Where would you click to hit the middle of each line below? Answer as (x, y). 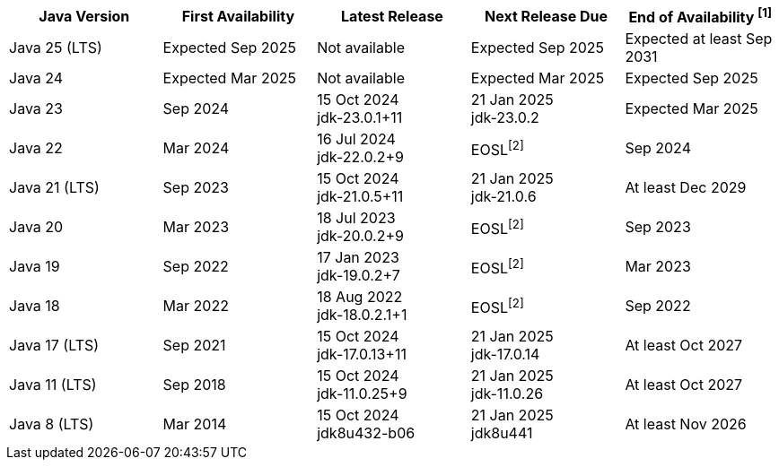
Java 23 (36, 109)
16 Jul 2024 (356, 139)
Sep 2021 (194, 346)
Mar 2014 (195, 424)
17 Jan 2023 (358, 258)
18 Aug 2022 (360, 297)
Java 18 (35, 306)
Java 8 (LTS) (52, 424)
